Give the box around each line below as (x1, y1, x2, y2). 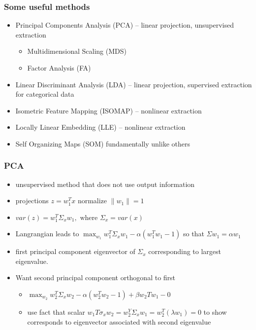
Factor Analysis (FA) (27, 63, 91, 73)
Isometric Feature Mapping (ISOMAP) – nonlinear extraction (15, 105, 202, 115)
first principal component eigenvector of (15, 246, 135, 257)
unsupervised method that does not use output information (15, 179, 195, 189)
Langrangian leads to (15, 228, 79, 239)
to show (203, 306, 227, 317)
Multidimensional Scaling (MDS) (27, 46, 127, 56)
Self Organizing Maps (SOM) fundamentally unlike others (15, 138, 190, 148)
